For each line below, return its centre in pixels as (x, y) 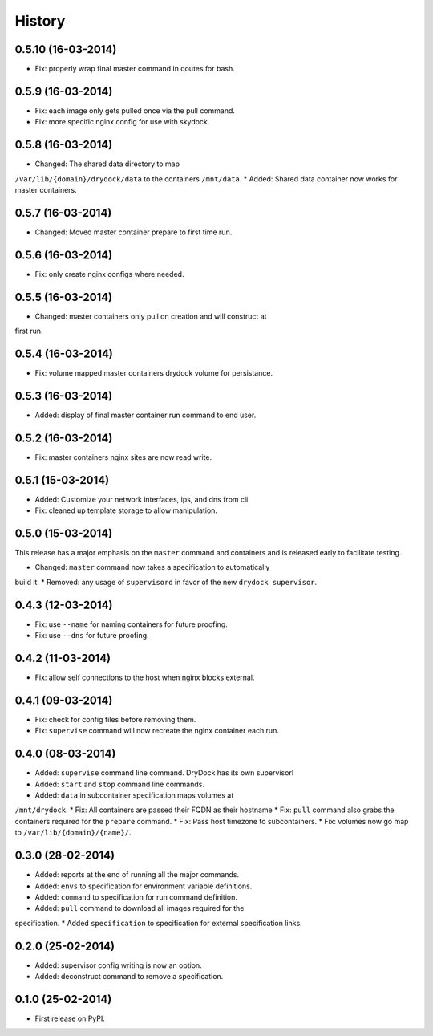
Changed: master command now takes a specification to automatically (152, 567)
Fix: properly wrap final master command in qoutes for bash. (135, 69)
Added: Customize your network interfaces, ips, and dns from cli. (142, 499)
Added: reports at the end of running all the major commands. (137, 875)
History (40, 21)
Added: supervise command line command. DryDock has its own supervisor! (164, 773)
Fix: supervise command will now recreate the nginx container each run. (157, 731)
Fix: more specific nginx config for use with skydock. (122, 122)
